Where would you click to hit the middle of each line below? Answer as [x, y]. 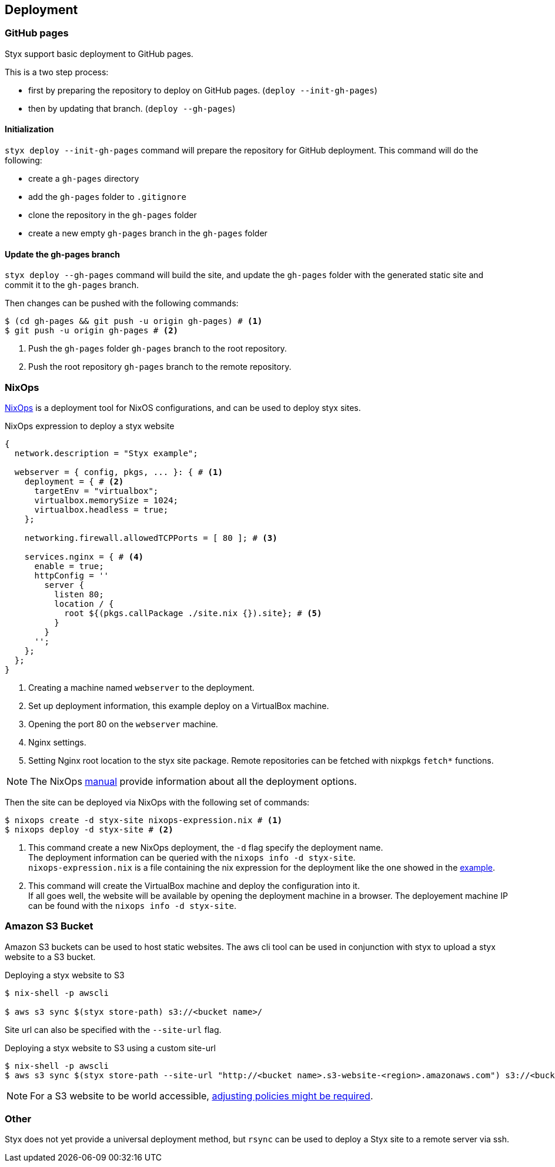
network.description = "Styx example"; [106, 453]
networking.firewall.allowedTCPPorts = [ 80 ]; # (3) [151, 538]
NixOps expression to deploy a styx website [90, 426]
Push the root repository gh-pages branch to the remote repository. [160, 367]
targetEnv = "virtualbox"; [96, 491]
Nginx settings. [57, 742]
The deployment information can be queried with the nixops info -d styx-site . [192, 857]
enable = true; [69, 566]
